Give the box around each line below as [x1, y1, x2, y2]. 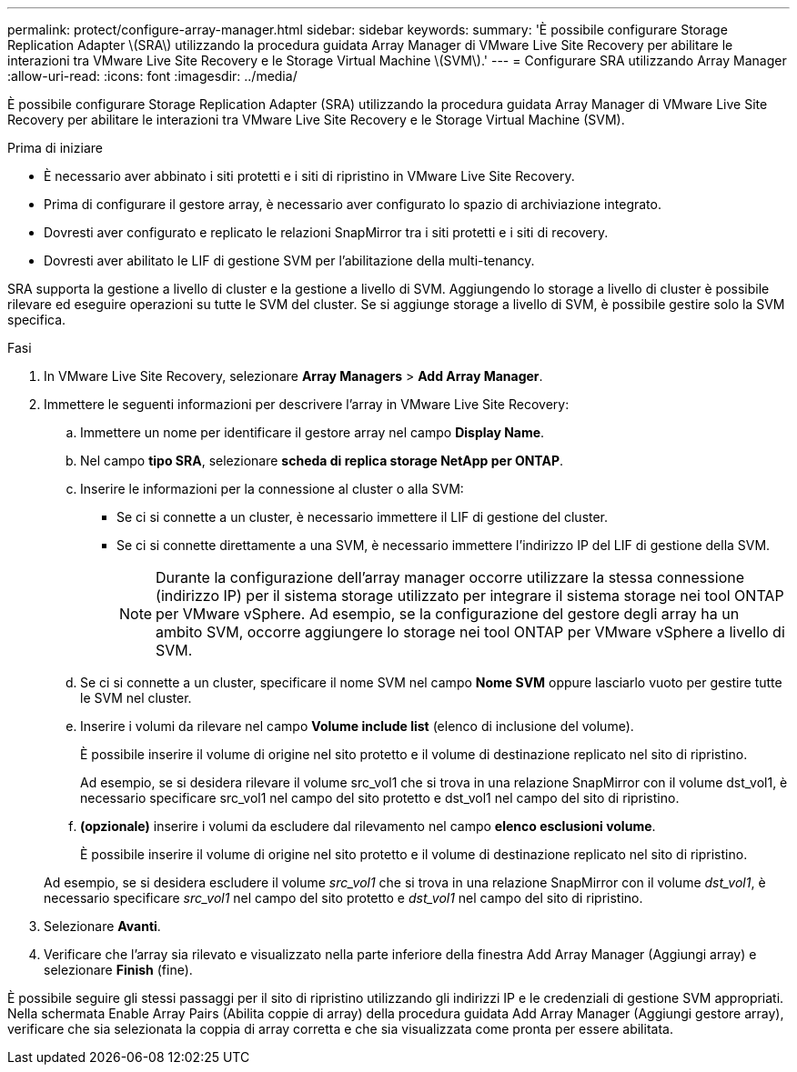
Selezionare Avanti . [44, 918, 161, 934]
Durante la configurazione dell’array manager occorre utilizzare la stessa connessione [156, 568, 744, 586]
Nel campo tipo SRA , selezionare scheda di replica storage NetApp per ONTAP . [80, 453, 564, 468]
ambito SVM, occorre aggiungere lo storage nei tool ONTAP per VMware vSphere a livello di [156, 623, 785, 641]
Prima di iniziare [7, 140, 103, 155]
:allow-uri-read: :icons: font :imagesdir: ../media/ [7, 68, 298, 84]
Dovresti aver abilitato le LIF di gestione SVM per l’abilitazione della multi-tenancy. [44, 253, 535, 268]
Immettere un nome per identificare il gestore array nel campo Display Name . [80, 425, 545, 440]
